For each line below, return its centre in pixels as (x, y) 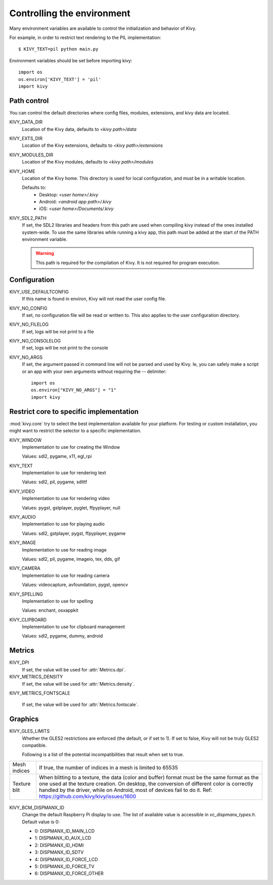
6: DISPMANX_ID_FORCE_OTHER (69, 873)
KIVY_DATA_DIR (26, 122)
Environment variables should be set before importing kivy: (71, 60)
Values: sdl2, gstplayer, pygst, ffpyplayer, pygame (74, 533)
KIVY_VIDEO (22, 491)
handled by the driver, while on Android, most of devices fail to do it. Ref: (125, 790)
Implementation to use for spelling (57, 601)
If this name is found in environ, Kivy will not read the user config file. (94, 299)
